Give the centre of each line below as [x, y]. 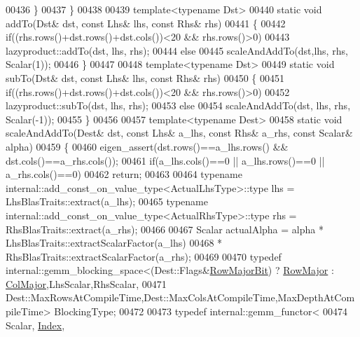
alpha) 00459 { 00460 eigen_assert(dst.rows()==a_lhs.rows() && [147, 146]
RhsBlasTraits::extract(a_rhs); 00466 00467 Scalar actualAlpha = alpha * [165, 229]
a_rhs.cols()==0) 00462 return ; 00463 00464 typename [124, 174]
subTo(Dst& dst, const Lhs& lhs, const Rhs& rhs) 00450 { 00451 [145, 77]
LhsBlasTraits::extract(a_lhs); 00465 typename [107, 201]
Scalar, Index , [35, 325]
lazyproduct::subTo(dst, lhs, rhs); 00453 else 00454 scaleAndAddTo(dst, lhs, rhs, [178, 105]
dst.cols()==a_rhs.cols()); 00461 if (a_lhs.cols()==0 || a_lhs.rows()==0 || [165, 160]
